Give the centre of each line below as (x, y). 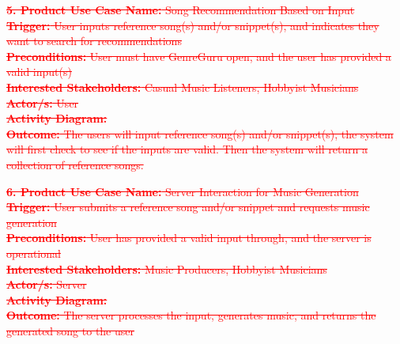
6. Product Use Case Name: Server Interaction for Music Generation (183, 191)
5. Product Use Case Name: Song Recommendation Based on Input (181, 9)
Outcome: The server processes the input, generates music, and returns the (191, 315)
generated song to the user (70, 330)
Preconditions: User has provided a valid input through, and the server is (189, 238)
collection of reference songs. (75, 164)
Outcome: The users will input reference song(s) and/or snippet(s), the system (200, 133)
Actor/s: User (43, 102)
